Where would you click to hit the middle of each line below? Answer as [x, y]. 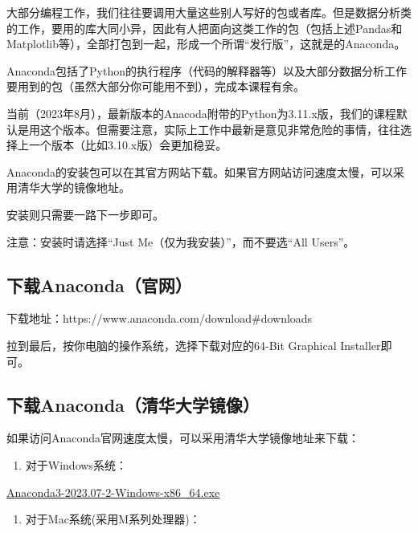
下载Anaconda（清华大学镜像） [133, 404]
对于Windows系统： [76, 464]
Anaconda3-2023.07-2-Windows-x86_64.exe [113, 492]
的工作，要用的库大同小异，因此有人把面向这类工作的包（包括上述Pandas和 [205, 28]
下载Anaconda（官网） [99, 285]
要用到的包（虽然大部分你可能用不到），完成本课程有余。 [156, 86]
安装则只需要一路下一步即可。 [85, 214]
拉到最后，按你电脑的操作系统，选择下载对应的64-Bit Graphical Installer [194, 345]
